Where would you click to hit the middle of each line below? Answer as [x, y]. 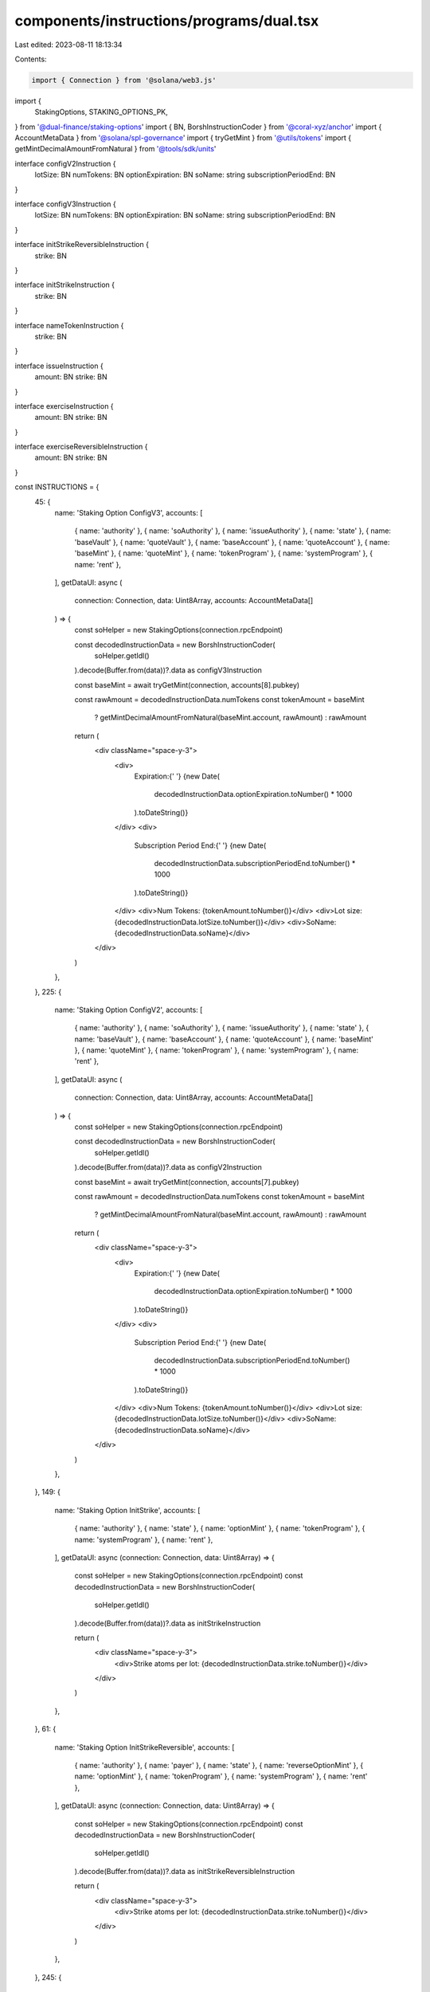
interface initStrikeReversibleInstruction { [82, 245]
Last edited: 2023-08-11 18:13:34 [68, 45]
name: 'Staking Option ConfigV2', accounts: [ [129, 1010]
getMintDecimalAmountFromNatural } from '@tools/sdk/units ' [115, 149]
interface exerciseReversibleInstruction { [81, 447]
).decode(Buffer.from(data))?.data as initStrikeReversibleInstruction [185, 1871]
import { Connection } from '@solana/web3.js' [124, 80]
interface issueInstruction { [59, 366]
